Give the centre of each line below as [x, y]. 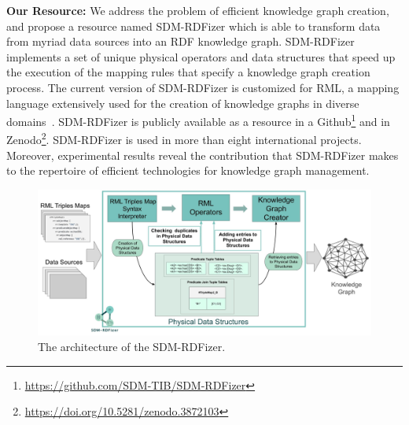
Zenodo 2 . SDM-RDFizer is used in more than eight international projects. [184, 139]
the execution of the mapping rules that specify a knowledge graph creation [188, 72]
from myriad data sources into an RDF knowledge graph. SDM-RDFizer [181, 41]
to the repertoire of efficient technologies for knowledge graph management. [188, 170]
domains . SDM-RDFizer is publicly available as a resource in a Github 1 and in [198, 120]
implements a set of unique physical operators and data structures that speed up [201, 56]
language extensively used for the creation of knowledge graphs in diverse [183, 103]
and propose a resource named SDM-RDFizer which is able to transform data [193, 26]
